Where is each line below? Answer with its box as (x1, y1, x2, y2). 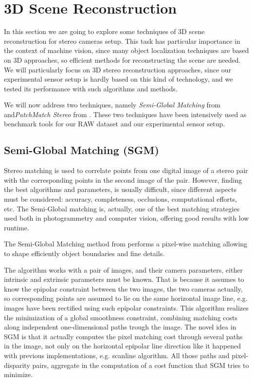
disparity (4, 360, 30, 370)
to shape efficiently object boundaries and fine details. (4, 248, 165, 259)
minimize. (4, 369, 33, 380)
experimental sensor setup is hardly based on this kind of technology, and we (4, 74, 233, 84)
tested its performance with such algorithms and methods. (4, 83, 178, 93)
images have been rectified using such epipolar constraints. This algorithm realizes (4, 302, 249, 312)
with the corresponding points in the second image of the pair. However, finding (4, 174, 242, 185)
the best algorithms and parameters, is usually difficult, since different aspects (4, 184, 236, 194)
